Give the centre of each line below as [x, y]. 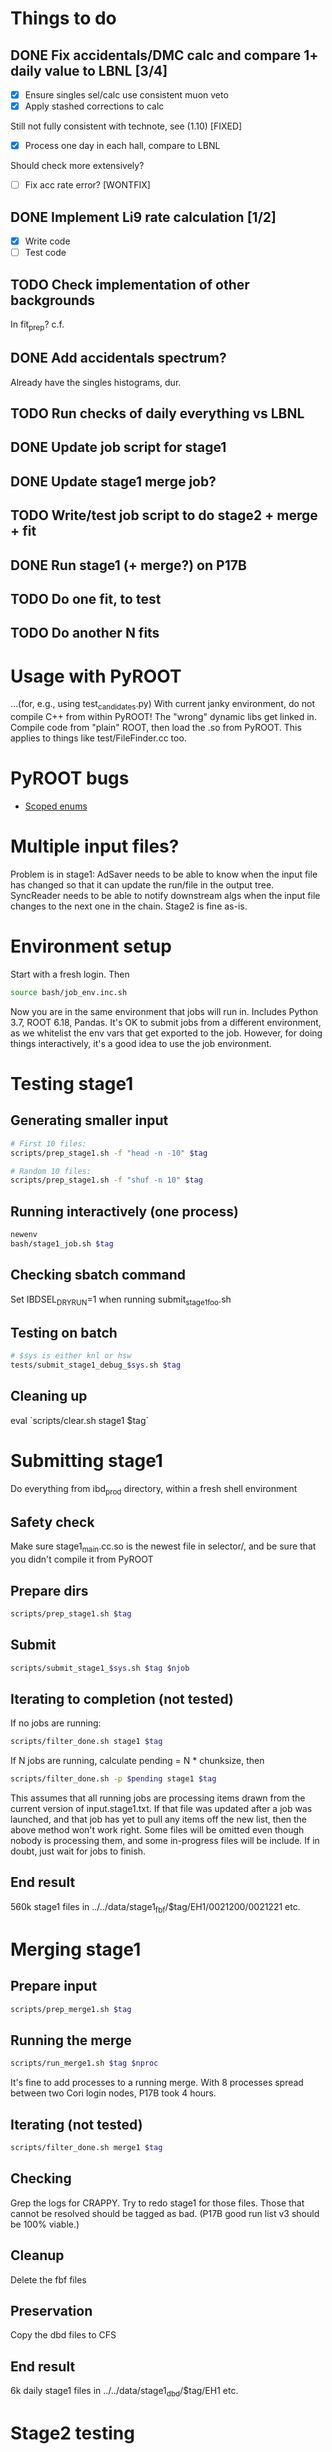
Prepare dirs [49, 1590]
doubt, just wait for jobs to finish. [78, 1851]
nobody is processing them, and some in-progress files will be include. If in [165, 1841]
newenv [24, 1235]
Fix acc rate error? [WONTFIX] [87, 185]
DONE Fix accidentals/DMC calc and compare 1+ [164, 55]
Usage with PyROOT [96, 676]
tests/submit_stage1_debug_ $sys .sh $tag [96, 1365]
